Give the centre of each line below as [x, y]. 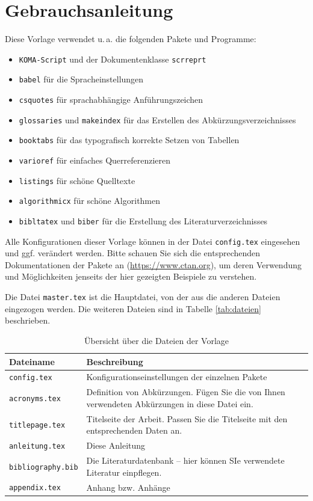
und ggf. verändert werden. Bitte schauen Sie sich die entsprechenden [133, 253]
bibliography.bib [44, 467]
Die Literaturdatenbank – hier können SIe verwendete [185, 460]
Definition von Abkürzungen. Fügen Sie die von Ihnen [186, 392]
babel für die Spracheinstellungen [81, 79]
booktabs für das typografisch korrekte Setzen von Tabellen [129, 140]
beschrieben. [28, 320]
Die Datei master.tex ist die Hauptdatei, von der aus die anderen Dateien [143, 297]
